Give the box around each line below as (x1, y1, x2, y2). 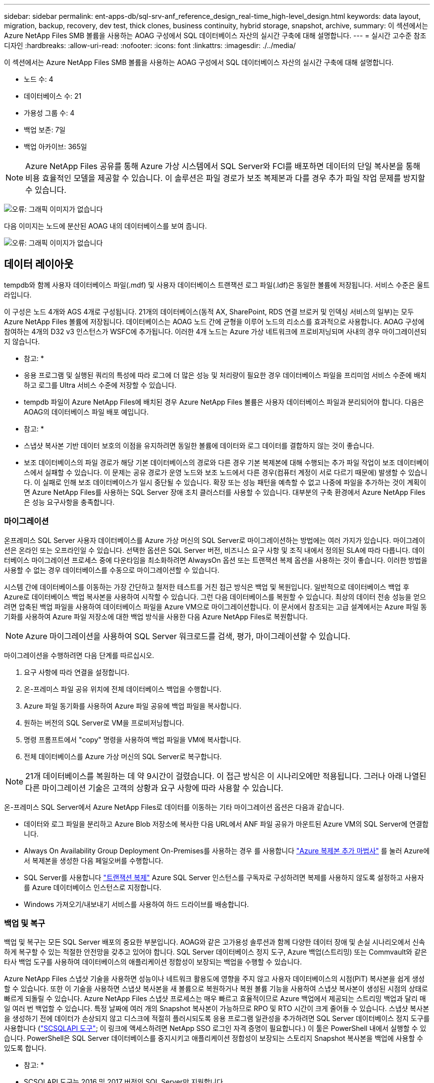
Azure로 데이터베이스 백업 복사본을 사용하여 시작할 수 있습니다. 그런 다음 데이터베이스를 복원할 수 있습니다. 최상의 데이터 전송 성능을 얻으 (4, 592, 426, 601)
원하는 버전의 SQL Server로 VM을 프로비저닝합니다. (24, 718, 184, 727)
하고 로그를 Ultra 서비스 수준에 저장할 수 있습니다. (24, 380, 177, 389)
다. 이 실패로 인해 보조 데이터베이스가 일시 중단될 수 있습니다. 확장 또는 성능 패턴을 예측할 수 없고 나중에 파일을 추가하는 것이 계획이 (24, 478, 427, 486)
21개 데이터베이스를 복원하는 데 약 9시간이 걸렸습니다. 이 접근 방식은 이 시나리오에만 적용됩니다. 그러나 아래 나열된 (25, 771, 427, 781)
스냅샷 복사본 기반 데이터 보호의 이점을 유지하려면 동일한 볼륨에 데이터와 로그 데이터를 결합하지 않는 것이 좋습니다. (24, 441, 375, 450)
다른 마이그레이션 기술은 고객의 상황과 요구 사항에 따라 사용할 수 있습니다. (25, 782, 283, 793)
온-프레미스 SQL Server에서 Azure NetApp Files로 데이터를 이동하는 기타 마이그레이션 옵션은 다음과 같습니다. (4, 802, 344, 811)
